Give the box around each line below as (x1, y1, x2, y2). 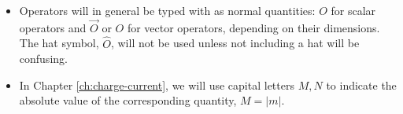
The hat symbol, (19, 35, 99, 51)
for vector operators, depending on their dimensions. (127, 19, 380, 35)
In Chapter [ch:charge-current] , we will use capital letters (19, 76, 294, 93)
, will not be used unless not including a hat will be (110, 35, 360, 51)
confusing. (19, 50, 68, 67)
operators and (19, 19, 87, 35)
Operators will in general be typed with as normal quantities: (19, 2, 316, 18)
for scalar (331, 2, 376, 18)
